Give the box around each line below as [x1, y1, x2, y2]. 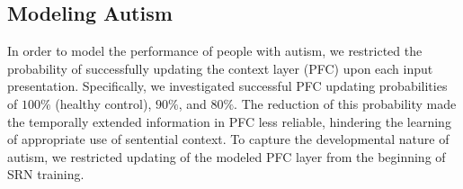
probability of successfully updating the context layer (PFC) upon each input [7, 58, 433, 77]
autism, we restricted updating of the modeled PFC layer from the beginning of [7, 147, 446, 166]
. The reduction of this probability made [234, 94, 457, 112]
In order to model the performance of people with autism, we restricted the [7, 41, 423, 60]
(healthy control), [55, 94, 152, 112]
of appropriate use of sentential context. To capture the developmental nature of [7, 130, 450, 148]
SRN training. [7, 165, 85, 184]
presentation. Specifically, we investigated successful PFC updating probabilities [7, 76, 448, 95]
